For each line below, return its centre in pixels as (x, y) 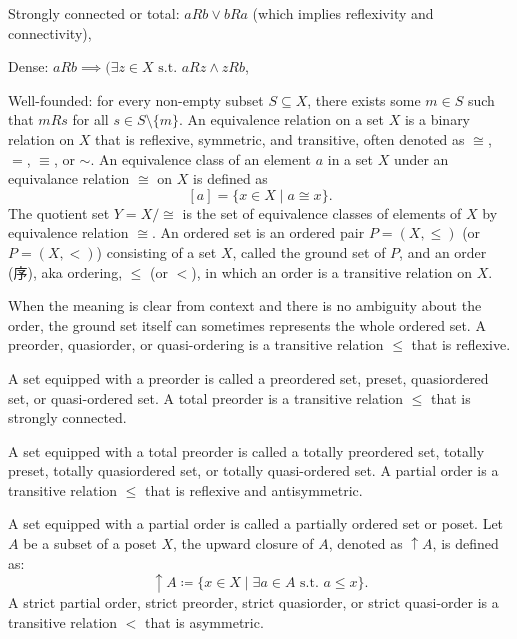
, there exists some (364, 99)
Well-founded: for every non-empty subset (136, 99)
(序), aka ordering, (65, 271)
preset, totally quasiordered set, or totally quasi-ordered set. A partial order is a (253, 470)
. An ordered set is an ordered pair (258, 232)
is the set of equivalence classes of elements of (322, 212)
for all (90, 119)
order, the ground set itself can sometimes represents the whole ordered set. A (247, 324)
